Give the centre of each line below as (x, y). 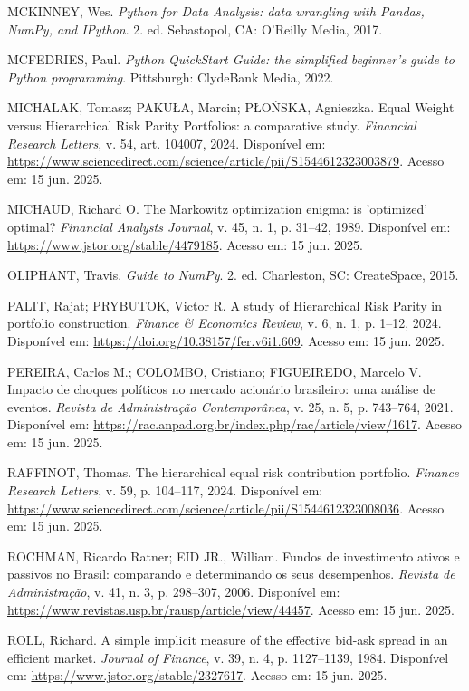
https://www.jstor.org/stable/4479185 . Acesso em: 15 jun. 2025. (185, 244)
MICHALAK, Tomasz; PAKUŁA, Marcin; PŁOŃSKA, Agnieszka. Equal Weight (231, 107)
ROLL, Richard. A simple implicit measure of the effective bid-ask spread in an (228, 640)
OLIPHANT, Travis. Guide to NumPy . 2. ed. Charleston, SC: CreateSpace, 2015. (233, 275)
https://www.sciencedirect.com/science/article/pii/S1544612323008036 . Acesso (226, 508)
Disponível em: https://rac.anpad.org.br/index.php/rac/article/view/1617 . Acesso (235, 424)
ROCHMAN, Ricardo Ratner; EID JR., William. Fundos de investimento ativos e (234, 556)
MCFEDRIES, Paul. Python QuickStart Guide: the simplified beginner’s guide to (231, 59)
